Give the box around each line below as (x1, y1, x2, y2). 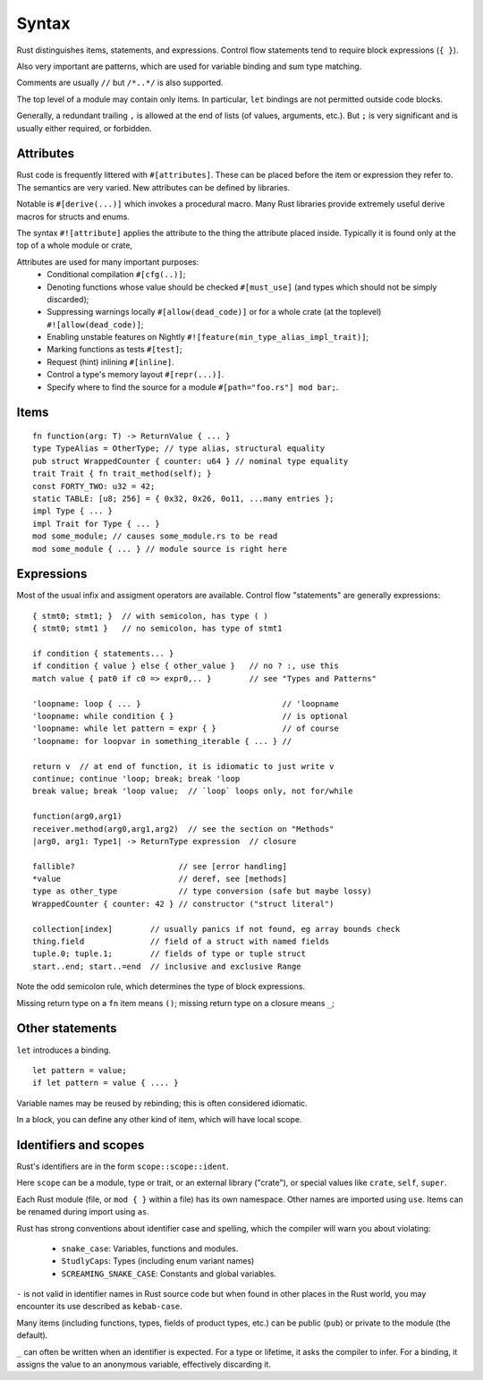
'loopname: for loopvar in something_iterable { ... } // (32, 736, 292, 746)
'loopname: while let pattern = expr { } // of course (32, 724, 339, 733)
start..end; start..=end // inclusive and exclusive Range (32, 961, 301, 971)
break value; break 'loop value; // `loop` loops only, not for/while (32, 786, 353, 796)
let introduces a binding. (16, 1045, 112, 1055)
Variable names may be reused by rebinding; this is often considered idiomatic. (16, 1097, 308, 1108)
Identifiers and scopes (16, 1137, 145, 1153)
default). (16, 1330, 48, 1341)
